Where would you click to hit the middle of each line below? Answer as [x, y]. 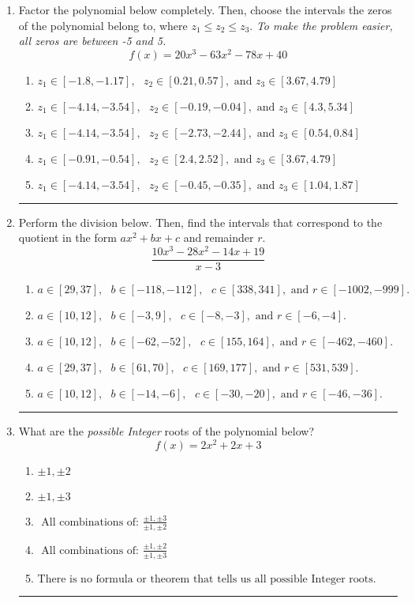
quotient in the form [67, 237]
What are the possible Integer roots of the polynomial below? [166, 431]
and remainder [219, 237]
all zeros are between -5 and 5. [92, 41]
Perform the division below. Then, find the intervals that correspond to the [200, 222]
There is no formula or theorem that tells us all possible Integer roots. [207, 579]
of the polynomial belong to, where [103, 25]
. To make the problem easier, [321, 25]
